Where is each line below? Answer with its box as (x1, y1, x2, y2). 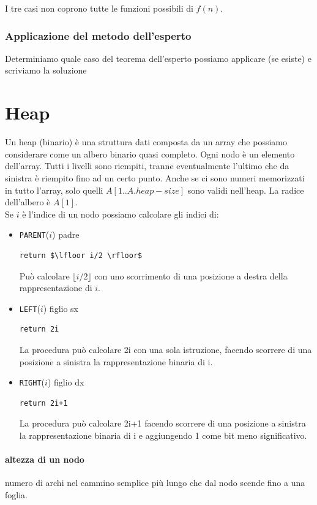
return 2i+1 (19, 398, 68, 408)
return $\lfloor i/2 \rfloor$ (19, 251, 143, 260)
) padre (52, 228, 80, 241)
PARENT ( (19, 228, 50, 241)
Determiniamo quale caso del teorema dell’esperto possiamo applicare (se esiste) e (5, 51, 311, 64)
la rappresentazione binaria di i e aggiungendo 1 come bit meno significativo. (19, 429, 307, 441)
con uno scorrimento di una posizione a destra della (94, 269, 288, 282)
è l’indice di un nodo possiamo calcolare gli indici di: (22, 207, 219, 220)
